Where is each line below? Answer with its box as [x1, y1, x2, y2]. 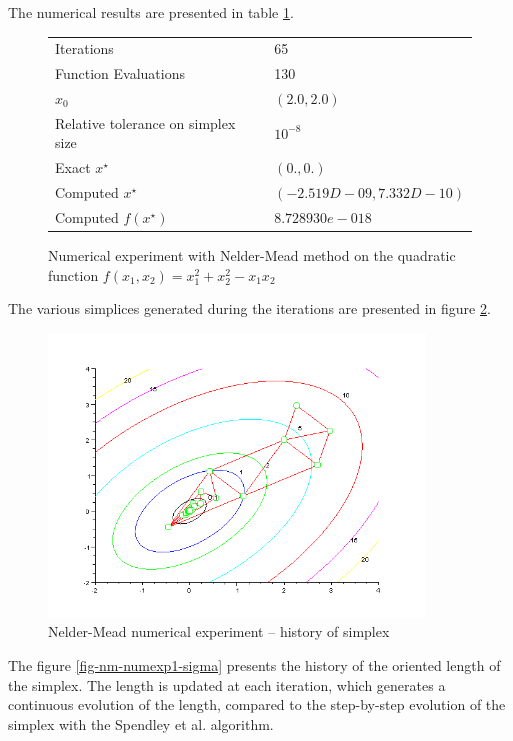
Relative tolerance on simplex [55, 112, 236, 133]
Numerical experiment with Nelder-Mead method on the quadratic [48, 245, 456, 266]
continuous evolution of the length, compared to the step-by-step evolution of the [8, 694, 506, 715]
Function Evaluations [55, 63, 186, 84]
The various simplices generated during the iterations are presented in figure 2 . [8, 298, 491, 319]
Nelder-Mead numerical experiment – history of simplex [48, 621, 390, 642]
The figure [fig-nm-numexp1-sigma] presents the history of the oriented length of [8, 655, 501, 676]
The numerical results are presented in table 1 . [8, 2, 294, 22]
